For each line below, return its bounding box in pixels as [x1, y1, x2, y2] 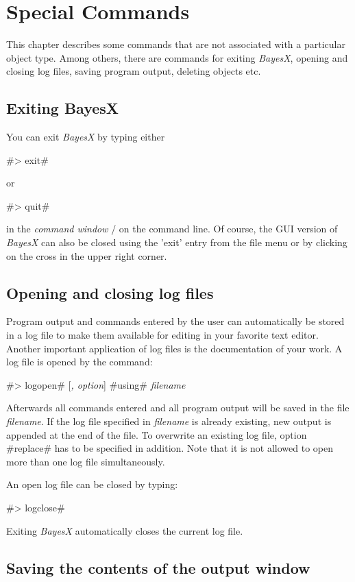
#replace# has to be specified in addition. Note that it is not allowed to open [6, 441, 334, 455]
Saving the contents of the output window [6, 557, 310, 578]
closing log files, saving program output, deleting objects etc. [6, 64, 261, 78]
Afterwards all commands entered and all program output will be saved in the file [6, 400, 350, 415]
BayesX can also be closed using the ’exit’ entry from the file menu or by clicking [6, 235, 347, 250]
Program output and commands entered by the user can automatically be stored [6, 314, 345, 328]
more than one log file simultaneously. [6, 454, 165, 468]
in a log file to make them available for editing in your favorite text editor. [6, 328, 319, 342]
